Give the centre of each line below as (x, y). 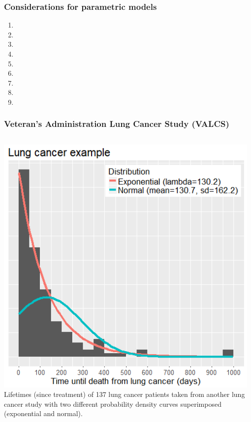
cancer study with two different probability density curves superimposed (113, 404)
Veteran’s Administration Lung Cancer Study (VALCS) (117, 124)
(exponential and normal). (43, 413)
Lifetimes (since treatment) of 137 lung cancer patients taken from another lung (125, 394)
